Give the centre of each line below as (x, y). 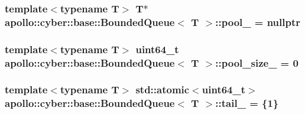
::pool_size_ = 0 (257, 62)
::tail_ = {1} (247, 103)
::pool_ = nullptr (258, 22)
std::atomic (163, 89)
